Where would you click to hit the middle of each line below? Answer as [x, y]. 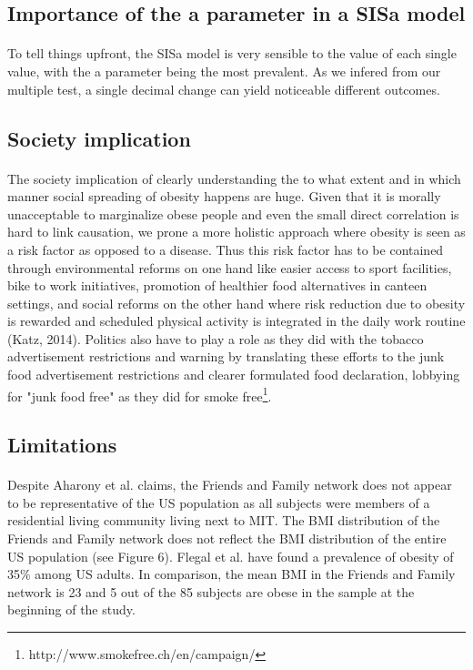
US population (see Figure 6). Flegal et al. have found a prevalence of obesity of [231, 556]
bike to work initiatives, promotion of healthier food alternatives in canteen [217, 285]
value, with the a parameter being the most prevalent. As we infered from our [224, 71]
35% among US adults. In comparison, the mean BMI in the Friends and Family [231, 574]
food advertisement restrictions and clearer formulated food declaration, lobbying [234, 375]
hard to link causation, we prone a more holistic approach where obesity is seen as [236, 232]
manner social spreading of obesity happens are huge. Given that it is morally [224, 196]
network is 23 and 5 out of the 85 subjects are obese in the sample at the [211, 591]
